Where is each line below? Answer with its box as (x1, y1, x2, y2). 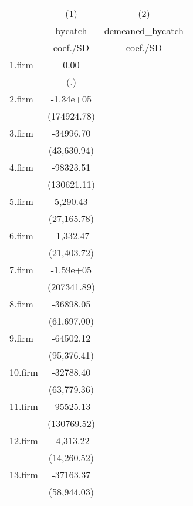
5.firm (9, 194, 33, 208)
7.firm (9, 263, 33, 276)
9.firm (9, 331, 33, 345)
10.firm (9, 365, 38, 379)
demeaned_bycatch (104, 24, 184, 37)
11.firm (9, 399, 38, 413)
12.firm (9, 434, 38, 447)
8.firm (9, 297, 33, 310)
